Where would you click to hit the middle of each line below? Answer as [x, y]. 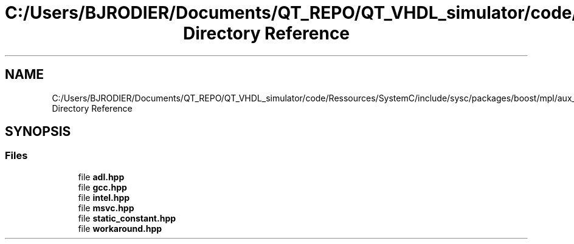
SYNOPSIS [38, 132]
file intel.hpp [104, 197]
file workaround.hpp [120, 228]
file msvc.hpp [106, 208]
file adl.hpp [101, 177]
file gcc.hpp [102, 187]
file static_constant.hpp [127, 218]
